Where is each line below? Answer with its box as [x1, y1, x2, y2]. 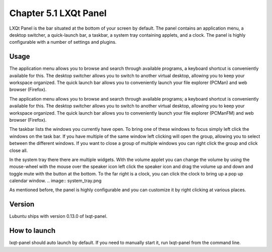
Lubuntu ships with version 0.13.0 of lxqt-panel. [9, 213, 108, 219]
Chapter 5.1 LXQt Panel [9, 8, 107, 19]
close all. [9, 147, 28, 153]
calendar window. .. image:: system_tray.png [9, 178, 102, 184]
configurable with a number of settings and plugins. [9, 39, 117, 45]
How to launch [9, 226, 55, 235]
